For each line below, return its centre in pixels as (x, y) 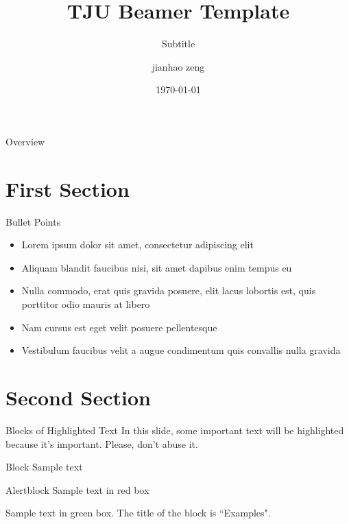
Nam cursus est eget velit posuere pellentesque (119, 327)
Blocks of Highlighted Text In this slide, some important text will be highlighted (175, 430)
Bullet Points (33, 221)
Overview (25, 141)
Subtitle (178, 44)
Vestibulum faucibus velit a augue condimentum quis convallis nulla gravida (181, 350)
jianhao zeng (178, 66)
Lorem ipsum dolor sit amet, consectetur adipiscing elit (137, 245)
